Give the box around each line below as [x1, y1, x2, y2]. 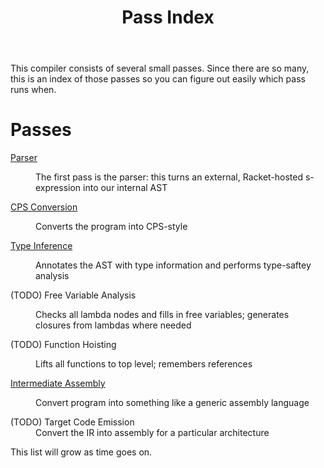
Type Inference [10, 240, 73, 252]
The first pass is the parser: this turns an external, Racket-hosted [35, 171, 304, 183]
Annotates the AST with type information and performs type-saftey [35, 259, 312, 271]
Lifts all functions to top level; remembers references [35, 358, 253, 370]
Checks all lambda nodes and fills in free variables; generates [35, 309, 290, 321]
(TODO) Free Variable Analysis [10, 289, 137, 301]
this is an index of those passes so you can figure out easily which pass [10, 73, 306, 85]
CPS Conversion [10, 201, 78, 213]
